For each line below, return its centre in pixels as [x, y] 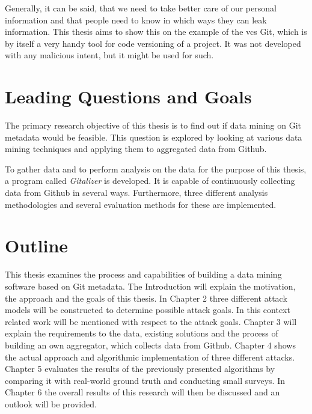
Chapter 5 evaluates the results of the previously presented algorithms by [140, 369]
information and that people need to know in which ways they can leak [136, 20]
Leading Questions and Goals [128, 96]
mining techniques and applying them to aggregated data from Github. [136, 149]
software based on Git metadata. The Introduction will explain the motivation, [150, 286]
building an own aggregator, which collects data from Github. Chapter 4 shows [150, 345]
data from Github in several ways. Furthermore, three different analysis [136, 193]
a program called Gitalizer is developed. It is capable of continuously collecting [150, 181]
